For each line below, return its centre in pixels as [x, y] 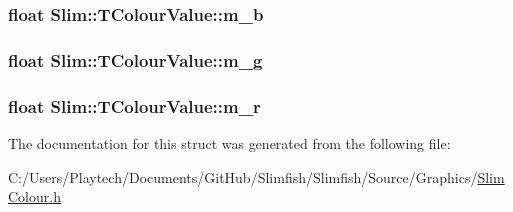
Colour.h [34, 196]
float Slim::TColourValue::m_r [134, 105]
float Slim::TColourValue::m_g [135, 59]
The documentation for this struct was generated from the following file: [229, 142]
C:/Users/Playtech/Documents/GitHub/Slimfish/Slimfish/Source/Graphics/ [243, 176]
